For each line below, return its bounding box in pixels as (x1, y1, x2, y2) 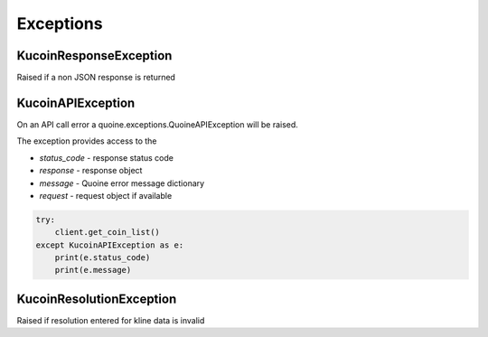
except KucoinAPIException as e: (35, 239, 184, 250)
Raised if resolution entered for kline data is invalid (16, 314, 205, 325)
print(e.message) (54, 265, 132, 276)
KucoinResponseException (16, 48, 173, 63)
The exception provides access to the (16, 136, 157, 146)
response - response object (39, 165, 143, 176)
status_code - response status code (39, 152, 174, 163)
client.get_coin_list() (54, 227, 160, 238)
